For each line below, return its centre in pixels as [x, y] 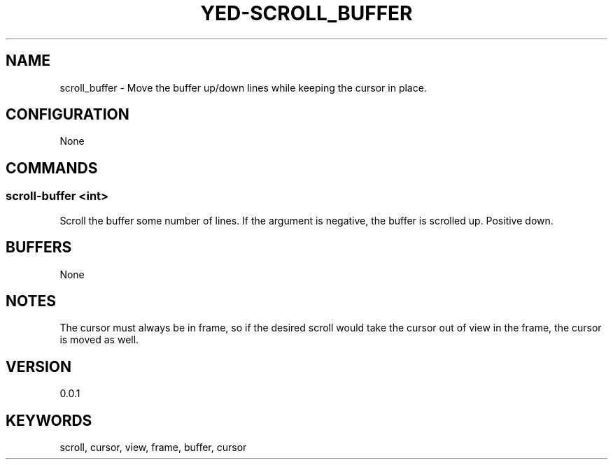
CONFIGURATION [68, 115]
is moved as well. [99, 340]
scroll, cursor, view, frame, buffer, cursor [153, 448]
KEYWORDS [49, 420]
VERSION [39, 366]
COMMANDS [52, 168]
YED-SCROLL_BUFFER [306, 13]
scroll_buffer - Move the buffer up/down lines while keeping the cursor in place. [243, 87]
